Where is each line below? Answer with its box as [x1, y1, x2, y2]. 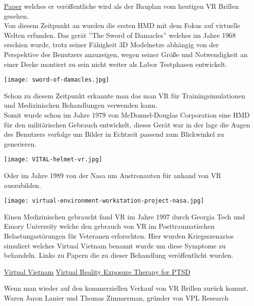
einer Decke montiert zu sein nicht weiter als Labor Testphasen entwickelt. [4, 59, 228, 69]
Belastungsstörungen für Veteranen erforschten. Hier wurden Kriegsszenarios [4, 231, 234, 241]
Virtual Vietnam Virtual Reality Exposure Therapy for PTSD [4, 266, 191, 276]
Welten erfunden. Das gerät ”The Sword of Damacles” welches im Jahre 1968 [4, 30, 236, 40]
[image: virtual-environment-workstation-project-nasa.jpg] [4, 197, 204, 205]
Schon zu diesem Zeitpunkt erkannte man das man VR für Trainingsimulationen [4, 90, 246, 100]
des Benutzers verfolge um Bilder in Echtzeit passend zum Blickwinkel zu [4, 129, 224, 139]
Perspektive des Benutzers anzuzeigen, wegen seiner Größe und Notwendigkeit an [4, 49, 248, 59]
